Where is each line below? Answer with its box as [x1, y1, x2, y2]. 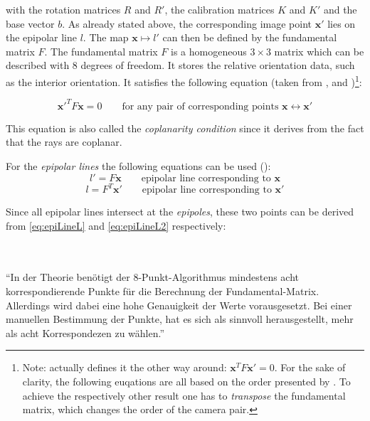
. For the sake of [274, 360, 346, 375]
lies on [327, 16, 356, 31]
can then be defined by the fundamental [162, 30, 337, 45]
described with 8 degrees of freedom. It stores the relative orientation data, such [6, 58, 355, 73]
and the [323, 2, 357, 16]
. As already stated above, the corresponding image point [62, 16, 312, 31]
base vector [6, 16, 55, 31]
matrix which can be [274, 43, 364, 58]
